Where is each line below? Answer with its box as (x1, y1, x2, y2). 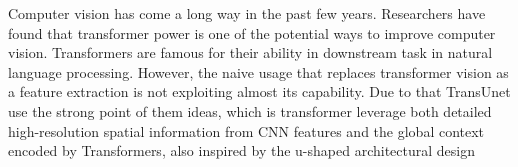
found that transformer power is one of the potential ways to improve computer (8, 22, 496, 43)
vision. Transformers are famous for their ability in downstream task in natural (8, 42, 493, 63)
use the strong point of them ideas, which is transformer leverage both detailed (8, 100, 492, 121)
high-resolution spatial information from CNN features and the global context (8, 120, 485, 141)
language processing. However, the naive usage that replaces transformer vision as (8, 61, 509, 82)
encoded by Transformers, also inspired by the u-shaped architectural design (8, 140, 475, 161)
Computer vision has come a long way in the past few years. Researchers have (8, 3, 486, 23)
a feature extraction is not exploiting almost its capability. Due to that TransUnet (8, 81, 511, 102)
